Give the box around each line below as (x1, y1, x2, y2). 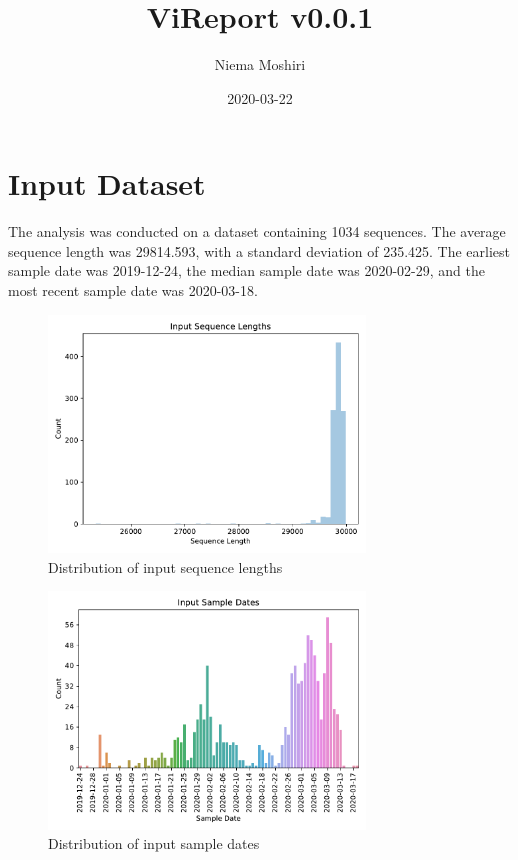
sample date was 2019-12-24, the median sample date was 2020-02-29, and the (8, 260, 486, 281)
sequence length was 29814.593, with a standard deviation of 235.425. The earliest (8, 240, 511, 261)
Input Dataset (8, 163, 206, 204)
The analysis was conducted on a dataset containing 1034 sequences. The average (8, 221, 506, 242)
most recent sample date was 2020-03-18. (8, 280, 258, 301)
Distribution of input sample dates (48, 833, 260, 854)
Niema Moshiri (214, 54, 306, 75)
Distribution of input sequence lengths (48, 556, 283, 577)
